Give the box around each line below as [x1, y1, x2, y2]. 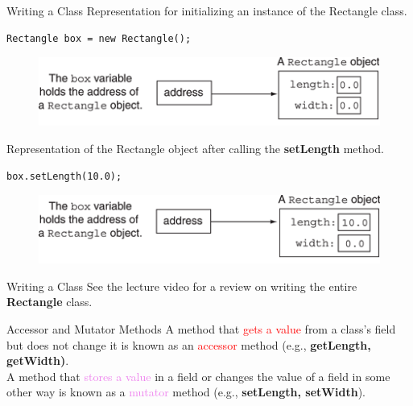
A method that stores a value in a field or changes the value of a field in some [6, 367, 390, 384]
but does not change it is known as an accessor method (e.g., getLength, [6, 336, 371, 353]
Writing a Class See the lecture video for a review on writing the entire [6, 277, 357, 294]
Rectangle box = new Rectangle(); [6, 32, 192, 44]
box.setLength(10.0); [6, 170, 122, 182]
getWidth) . [6, 352, 69, 369]
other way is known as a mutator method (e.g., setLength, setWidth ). [6, 383, 366, 400]
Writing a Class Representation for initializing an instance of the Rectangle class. [6, 2, 407, 19]
